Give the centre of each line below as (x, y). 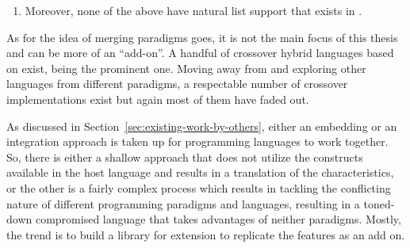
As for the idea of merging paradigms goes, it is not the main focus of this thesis (202, 37)
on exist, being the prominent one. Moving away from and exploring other (186, 68)
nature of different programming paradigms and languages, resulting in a (183, 203)
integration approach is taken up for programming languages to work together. (197, 141)
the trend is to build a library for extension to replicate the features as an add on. (206, 234)
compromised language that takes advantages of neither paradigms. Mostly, (218, 219)
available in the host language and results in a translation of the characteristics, (200, 172)
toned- (379, 203)
